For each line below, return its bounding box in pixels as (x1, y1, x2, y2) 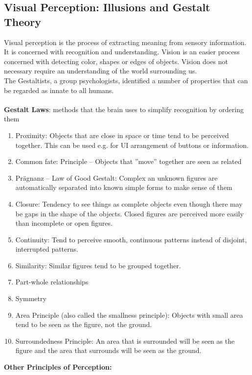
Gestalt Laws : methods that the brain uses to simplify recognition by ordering (4, 104, 244, 114)
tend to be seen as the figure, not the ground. (15, 319, 152, 329)
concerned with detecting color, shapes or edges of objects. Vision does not (4, 56, 228, 66)
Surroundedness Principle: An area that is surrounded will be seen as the (15, 335, 235, 346)
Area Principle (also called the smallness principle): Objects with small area (15, 309, 243, 320)
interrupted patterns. (15, 244, 78, 254)
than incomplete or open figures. (15, 218, 113, 228)
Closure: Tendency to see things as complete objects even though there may (15, 198, 243, 209)
